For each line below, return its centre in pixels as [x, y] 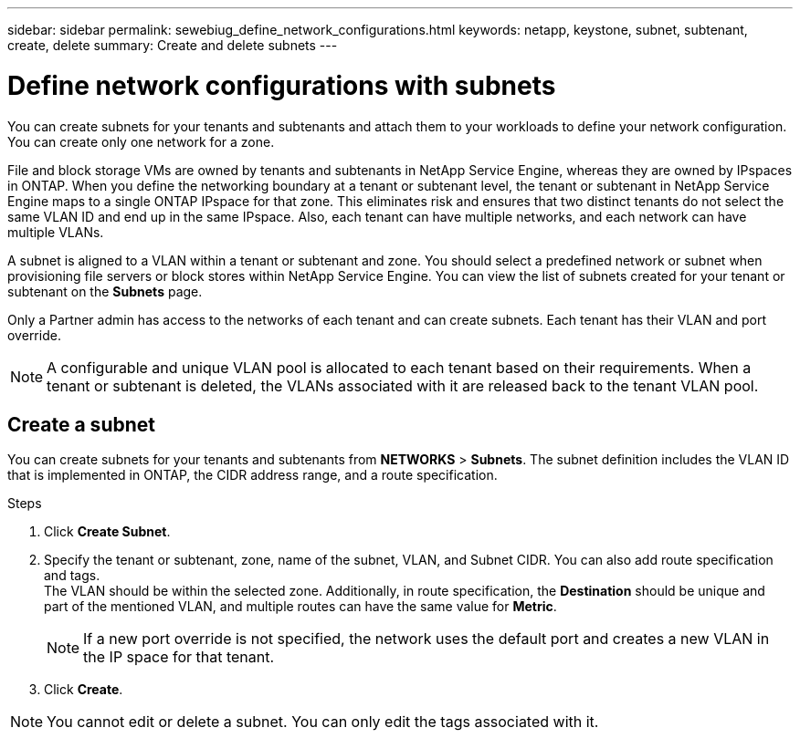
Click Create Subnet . [107, 532]
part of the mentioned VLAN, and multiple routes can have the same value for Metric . [300, 607]
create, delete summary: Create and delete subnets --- [173, 45]
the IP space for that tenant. [179, 657]
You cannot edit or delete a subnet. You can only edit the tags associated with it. [323, 722]
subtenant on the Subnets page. [105, 291]
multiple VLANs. [56, 232]
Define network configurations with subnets [282, 85]
